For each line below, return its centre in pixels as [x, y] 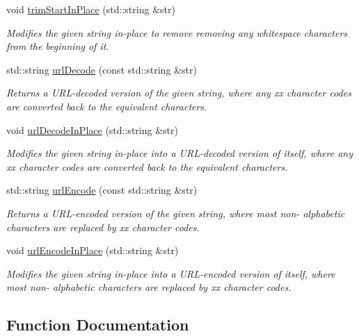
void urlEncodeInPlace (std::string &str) [93, 250]
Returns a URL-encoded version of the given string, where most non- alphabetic [176, 213]
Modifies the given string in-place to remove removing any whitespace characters [177, 32]
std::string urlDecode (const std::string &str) [102, 69]
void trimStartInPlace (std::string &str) [91, 9]
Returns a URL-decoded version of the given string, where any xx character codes [179, 93]
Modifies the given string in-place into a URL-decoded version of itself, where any [180, 153]
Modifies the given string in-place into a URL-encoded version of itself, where [171, 273]
